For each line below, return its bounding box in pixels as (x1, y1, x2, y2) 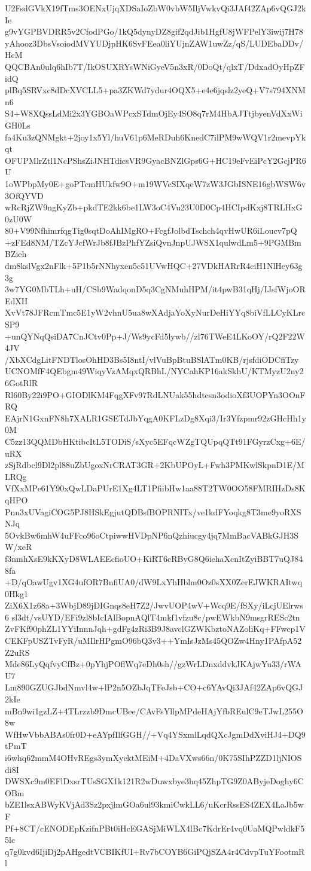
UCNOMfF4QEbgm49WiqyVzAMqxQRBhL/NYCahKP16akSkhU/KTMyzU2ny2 (5, 365, 304, 377)
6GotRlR (5, 377, 38, 389)
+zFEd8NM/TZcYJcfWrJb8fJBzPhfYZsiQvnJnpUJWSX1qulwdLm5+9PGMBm (5, 236, 301, 248)
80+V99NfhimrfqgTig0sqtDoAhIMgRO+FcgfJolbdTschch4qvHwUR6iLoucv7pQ (5, 224, 297, 237)
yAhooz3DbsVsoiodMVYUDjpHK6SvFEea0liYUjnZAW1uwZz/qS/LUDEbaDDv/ (5, 36, 303, 49)
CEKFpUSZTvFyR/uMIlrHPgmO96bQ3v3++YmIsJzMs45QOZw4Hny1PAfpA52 (5, 634, 302, 647)
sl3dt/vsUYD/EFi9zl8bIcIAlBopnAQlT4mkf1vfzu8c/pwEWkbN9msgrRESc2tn (11, 610, 300, 623)
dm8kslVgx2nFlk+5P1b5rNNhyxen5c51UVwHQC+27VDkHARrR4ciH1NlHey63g (5, 259, 303, 272)
